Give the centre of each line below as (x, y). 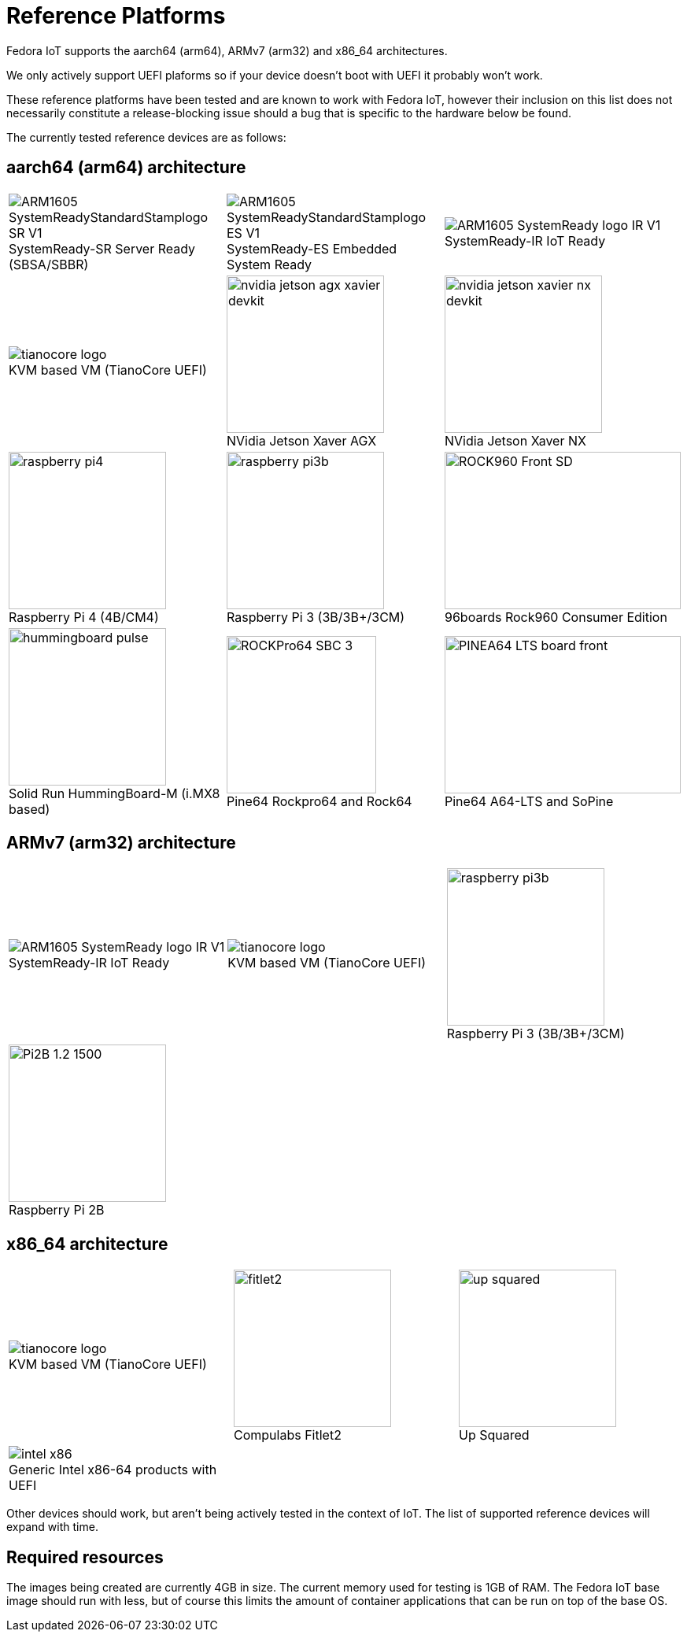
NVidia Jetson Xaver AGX (302, 440)
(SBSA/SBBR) (49, 264)
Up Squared (494, 1435)
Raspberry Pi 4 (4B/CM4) (84, 617)
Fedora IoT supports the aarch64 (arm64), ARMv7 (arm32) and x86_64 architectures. (227, 50)
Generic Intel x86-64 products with (113, 1470)
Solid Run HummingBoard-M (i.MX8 (114, 793)
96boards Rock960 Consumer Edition (556, 617)
